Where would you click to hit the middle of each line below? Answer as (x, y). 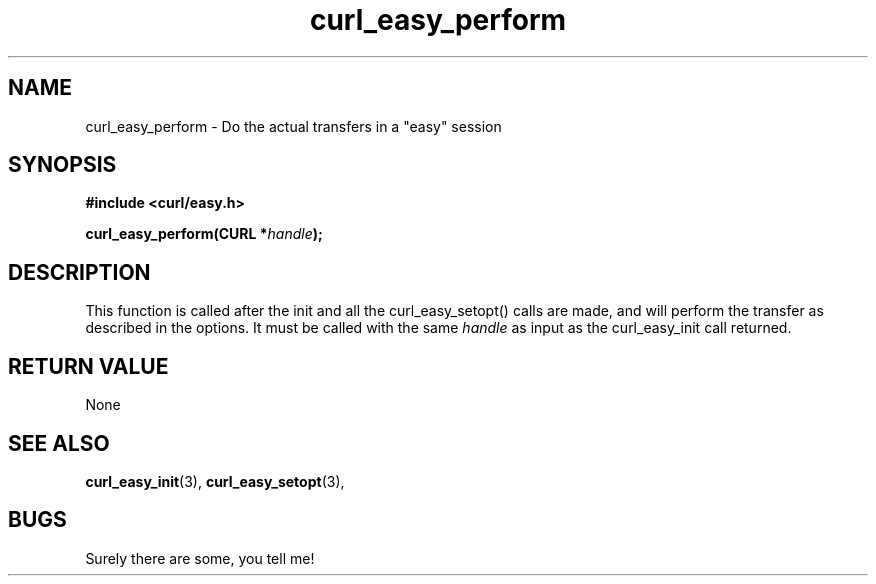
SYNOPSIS (62, 165)
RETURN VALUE (88, 366)
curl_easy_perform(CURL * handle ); (204, 234)
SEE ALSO (59, 443)
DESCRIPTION (79, 272)
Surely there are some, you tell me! (200, 558)
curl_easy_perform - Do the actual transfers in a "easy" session (293, 126)
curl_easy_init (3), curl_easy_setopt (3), (215, 481)
